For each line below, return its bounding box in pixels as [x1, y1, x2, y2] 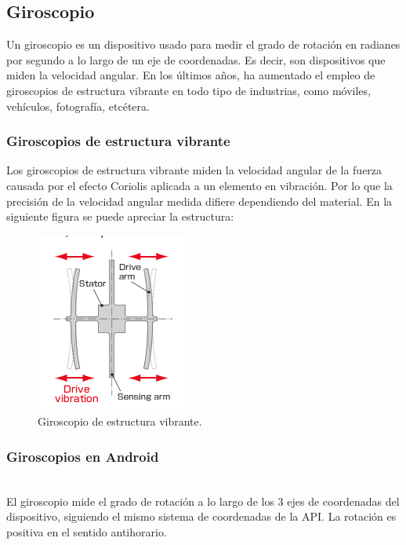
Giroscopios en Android [6, 446, 159, 466]
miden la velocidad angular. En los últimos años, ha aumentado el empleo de [6, 67, 375, 83]
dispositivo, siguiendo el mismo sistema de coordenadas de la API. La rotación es [6, 508, 397, 525]
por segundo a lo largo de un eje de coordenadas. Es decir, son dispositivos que [6, 51, 386, 68]
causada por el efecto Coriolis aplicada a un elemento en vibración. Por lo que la [6, 177, 393, 193]
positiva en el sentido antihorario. [6, 523, 167, 540]
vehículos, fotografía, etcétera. [6, 97, 150, 114]
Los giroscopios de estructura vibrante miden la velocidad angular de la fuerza [6, 162, 382, 178]
